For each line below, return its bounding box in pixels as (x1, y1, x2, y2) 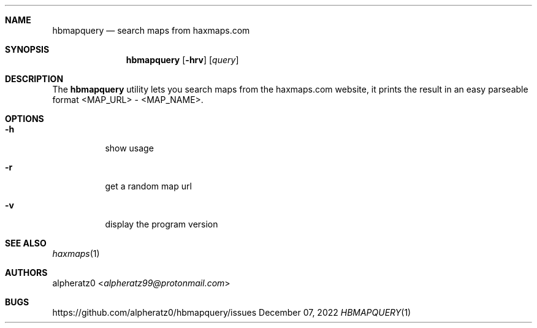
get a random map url (105, 181, 192, 191)
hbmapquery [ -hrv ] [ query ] (126, 55, 239, 65)
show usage (105, 143, 154, 153)
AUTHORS (5, 267, 48, 278)
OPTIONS (5, 113, 44, 124)
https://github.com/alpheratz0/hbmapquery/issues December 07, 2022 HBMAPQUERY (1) (52, 307, 411, 318)
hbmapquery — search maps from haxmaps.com (52, 25, 250, 36)
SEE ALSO (5, 238, 47, 248)
